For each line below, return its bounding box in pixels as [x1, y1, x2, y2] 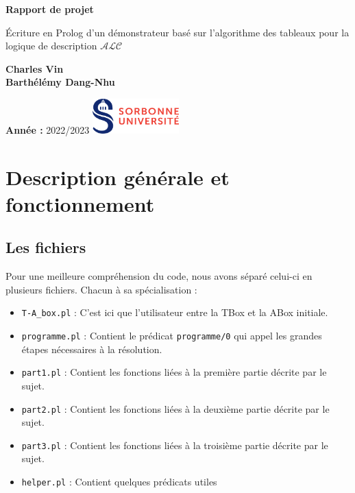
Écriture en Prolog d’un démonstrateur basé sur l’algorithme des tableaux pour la [5, 25, 350, 39]
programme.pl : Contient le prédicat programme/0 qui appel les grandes [21, 328, 322, 343]
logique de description [5, 38, 97, 53]
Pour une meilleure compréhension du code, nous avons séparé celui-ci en [5, 269, 313, 283]
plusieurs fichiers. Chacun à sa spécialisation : [5, 282, 197, 296]
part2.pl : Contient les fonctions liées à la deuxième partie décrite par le [21, 401, 330, 416]
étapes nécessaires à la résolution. [21, 341, 162, 356]
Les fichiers [5, 237, 86, 258]
